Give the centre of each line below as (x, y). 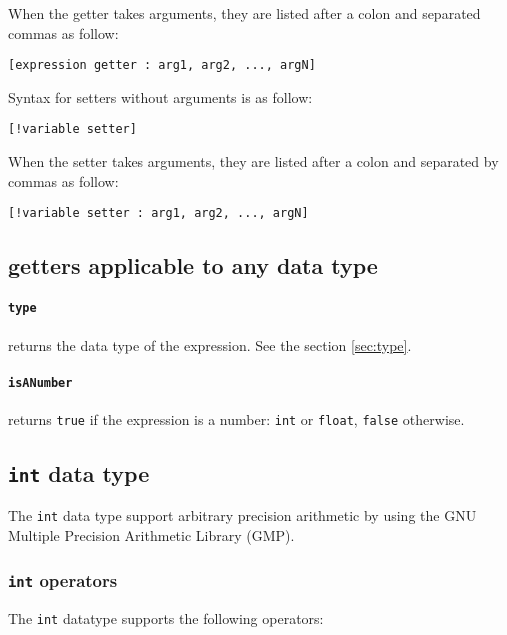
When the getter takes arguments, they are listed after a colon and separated (244, 13)
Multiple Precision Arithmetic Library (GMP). (151, 535)
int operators (63, 579)
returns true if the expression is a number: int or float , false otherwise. (236, 419)
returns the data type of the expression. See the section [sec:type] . (210, 344)
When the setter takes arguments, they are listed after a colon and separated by (253, 161)
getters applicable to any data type (193, 265)
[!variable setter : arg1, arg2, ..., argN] (158, 213)
